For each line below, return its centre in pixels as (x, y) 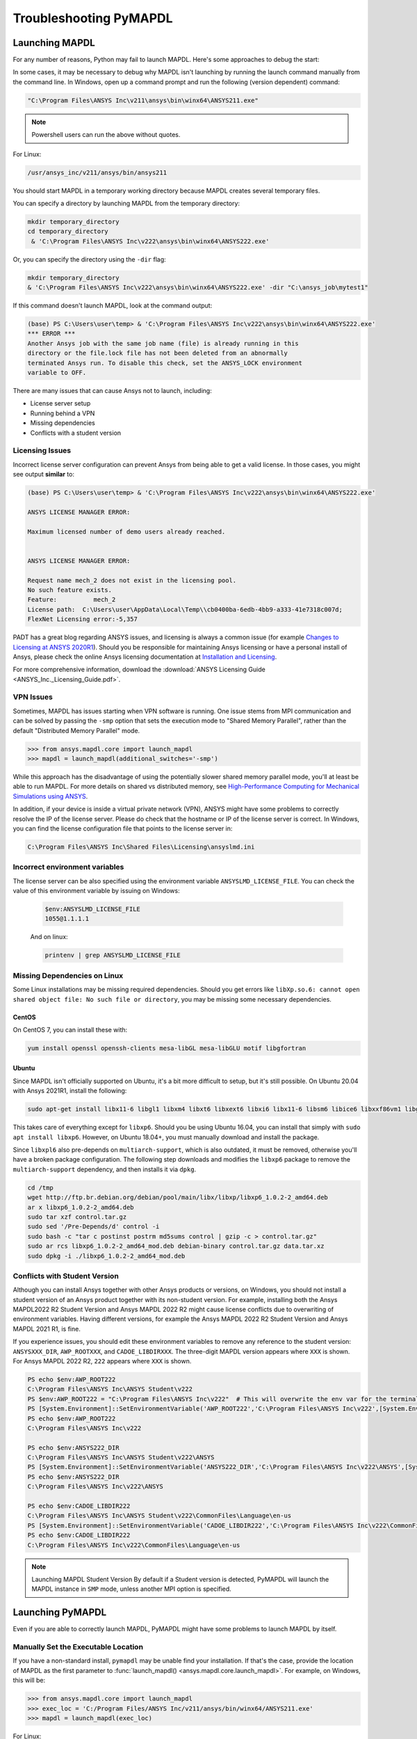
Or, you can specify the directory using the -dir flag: (89, 259)
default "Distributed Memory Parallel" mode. (76, 730)
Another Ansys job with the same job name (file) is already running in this (163, 343)
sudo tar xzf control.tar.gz (77, 1217)
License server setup (60, 403)
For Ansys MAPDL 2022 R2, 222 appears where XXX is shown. (102, 1361)
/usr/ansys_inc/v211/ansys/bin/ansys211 (97, 173)
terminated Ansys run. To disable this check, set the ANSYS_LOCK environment (165, 363)
